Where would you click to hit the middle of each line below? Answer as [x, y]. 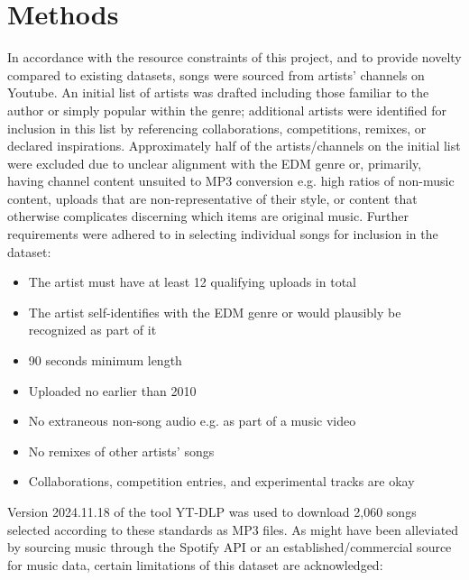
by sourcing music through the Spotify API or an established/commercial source [230, 547]
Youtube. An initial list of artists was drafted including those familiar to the [218, 92]
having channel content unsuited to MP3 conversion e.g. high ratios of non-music [231, 181]
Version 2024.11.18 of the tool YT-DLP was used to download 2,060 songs [212, 511]
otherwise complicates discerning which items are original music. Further [208, 216]
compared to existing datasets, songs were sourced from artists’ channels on [216, 74]
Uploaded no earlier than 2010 [112, 390]
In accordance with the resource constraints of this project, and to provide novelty [234, 57]
